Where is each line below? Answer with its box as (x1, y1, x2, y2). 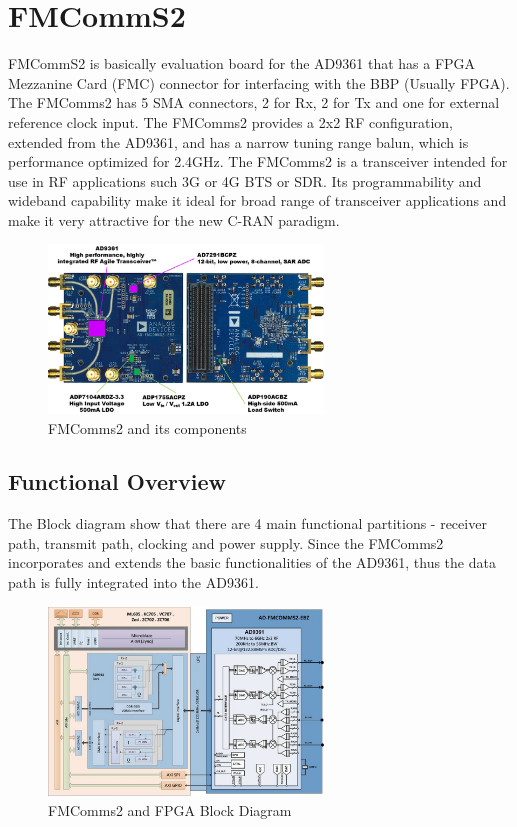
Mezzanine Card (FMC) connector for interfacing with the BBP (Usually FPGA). (8, 72, 510, 93)
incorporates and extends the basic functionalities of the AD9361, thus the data (8, 552, 496, 573)
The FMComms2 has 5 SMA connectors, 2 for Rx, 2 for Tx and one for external (8, 92, 500, 113)
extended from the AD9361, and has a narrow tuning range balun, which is (8, 131, 469, 152)
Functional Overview (8, 466, 227, 497)
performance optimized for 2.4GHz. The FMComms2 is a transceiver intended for (8, 151, 508, 172)
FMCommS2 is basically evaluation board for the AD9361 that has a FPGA (8, 53, 476, 74)
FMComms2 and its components (48, 417, 247, 438)
